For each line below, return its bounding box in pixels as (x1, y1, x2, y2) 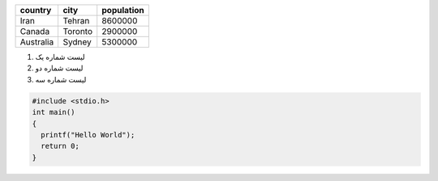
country (19, 5, 52, 15)
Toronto (62, 26, 93, 36)
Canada (19, 26, 50, 36)
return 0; (41, 141, 80, 151)
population (101, 5, 145, 15)
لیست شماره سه (35, 74, 87, 84)
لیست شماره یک (35, 53, 85, 61)
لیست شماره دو (35, 63, 84, 73)
